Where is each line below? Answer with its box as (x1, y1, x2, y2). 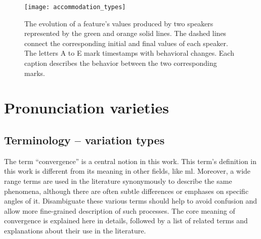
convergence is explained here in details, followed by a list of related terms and (4, 215, 248, 226)
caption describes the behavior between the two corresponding (24, 58, 217, 68)
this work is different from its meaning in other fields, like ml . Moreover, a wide (4, 166, 251, 176)
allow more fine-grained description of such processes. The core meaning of (4, 205, 235, 216)
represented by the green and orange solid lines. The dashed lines (24, 28, 227, 38)
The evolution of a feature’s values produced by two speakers (24, 18, 213, 28)
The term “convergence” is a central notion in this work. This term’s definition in (4, 155, 257, 166)
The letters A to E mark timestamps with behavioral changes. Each (24, 48, 234, 58)
